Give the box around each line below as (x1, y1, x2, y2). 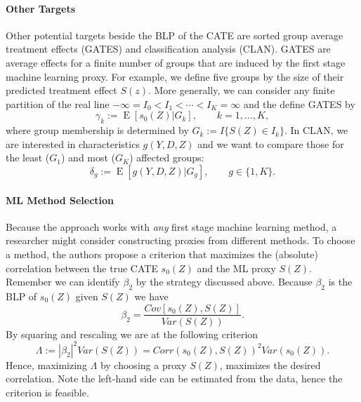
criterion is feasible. (6, 384, 89, 399)
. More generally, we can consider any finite (147, 83, 335, 98)
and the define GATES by (243, 96, 355, 111)
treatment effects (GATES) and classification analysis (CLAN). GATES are (6, 41, 331, 56)
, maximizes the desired (219, 357, 321, 372)
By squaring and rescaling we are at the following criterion (6, 326, 258, 341)
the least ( (6, 150, 50, 165)
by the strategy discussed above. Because (136, 274, 313, 289)
